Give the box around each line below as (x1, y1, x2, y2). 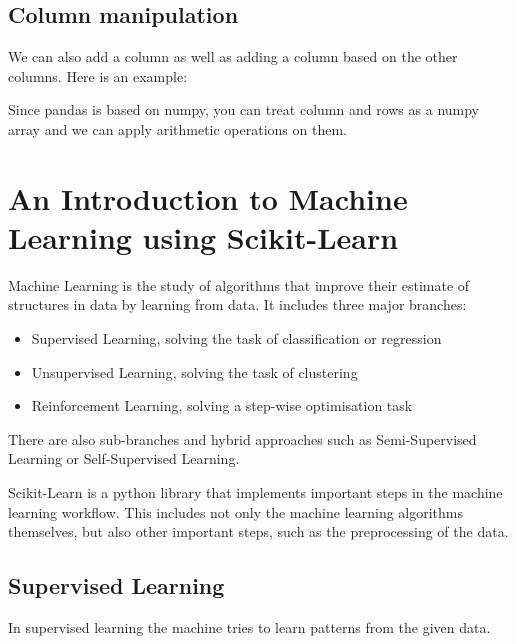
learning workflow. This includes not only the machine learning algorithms (8, 501, 464, 522)
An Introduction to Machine (8, 177, 408, 218)
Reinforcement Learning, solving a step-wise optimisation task (31, 395, 413, 416)
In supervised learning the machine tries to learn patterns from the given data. (8, 617, 491, 638)
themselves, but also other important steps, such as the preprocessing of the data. (8, 521, 509, 542)
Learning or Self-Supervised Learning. (8, 448, 240, 469)
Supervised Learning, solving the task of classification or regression (31, 328, 442, 349)
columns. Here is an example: (8, 65, 188, 86)
